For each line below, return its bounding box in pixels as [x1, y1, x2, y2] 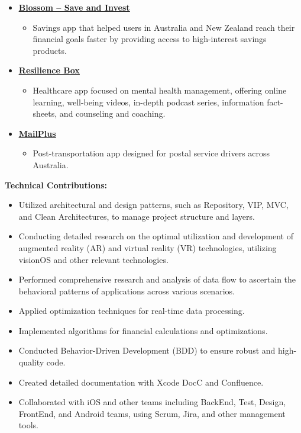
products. [33, 44, 67, 56]
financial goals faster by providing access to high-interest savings [33, 33, 267, 45]
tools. [18, 419, 38, 431]
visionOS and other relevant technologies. [18, 253, 169, 265]
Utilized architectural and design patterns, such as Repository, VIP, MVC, [18, 198, 289, 211]
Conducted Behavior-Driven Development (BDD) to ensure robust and [18, 344, 276, 357]
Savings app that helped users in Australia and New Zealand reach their [33, 21, 295, 33]
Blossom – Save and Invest [18, 1, 130, 13]
